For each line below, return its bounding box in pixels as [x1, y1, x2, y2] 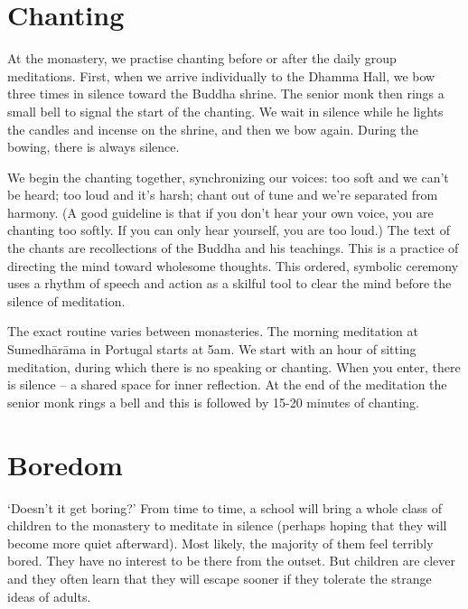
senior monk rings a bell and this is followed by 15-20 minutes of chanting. [7, 392, 419, 411]
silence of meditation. [7, 291, 126, 310]
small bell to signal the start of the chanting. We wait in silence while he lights [7, 101, 444, 120]
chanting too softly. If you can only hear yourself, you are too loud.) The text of [7, 220, 450, 239]
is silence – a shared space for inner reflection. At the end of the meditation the [7, 375, 447, 394]
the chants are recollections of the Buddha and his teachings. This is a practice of [7, 239, 459, 258]
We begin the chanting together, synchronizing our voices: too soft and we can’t [7, 167, 449, 186]
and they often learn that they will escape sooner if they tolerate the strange [7, 568, 432, 587]
